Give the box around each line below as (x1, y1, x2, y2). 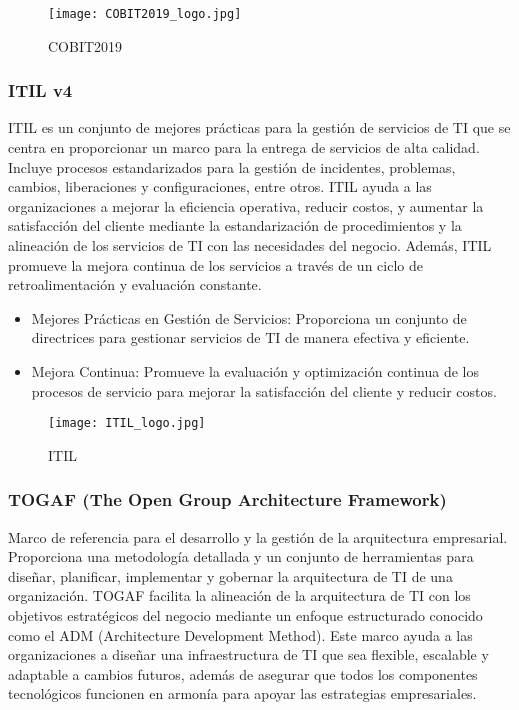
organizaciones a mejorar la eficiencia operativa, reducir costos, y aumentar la (8, 195, 484, 216)
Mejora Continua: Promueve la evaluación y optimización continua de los (31, 361, 479, 381)
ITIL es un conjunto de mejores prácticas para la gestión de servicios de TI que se (8, 117, 511, 138)
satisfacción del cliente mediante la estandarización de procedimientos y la (8, 215, 462, 236)
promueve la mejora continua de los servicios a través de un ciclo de (8, 254, 423, 275)
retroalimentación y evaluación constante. (8, 274, 262, 295)
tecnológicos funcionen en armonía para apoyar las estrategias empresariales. (8, 683, 477, 704)
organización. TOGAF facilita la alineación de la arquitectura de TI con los (8, 585, 471, 606)
